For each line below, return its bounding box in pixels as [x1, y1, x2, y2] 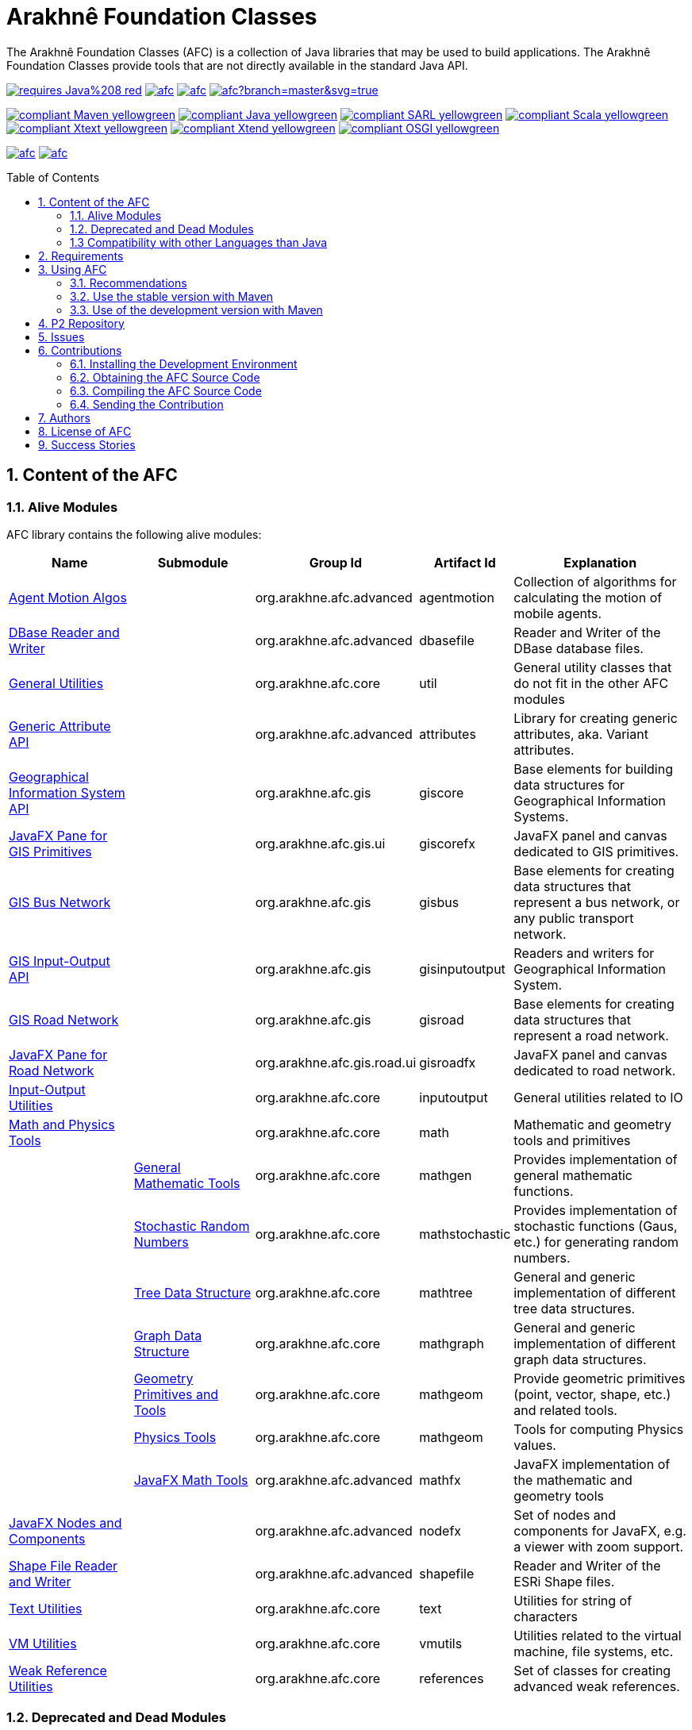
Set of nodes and [513, 1506, 617, 1523]
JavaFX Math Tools [133, 1471, 248, 1488]
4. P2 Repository [38, 316, 125, 330]
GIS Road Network [9, 1011, 119, 1028]
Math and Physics [9, 1116, 115, 1132]
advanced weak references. [513, 1678, 680, 1694]
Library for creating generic [513, 709, 678, 726]
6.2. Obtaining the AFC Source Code [70, 370, 260, 384]
